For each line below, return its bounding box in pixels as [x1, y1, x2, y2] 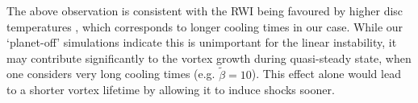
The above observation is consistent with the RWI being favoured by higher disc [6, 2, 403, 19]
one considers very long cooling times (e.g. [6, 65, 215, 82]
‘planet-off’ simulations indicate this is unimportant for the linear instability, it [6, 34, 397, 51]
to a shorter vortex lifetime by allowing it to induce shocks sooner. [6, 81, 335, 98]
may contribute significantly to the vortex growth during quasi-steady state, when [6, 49, 412, 66]
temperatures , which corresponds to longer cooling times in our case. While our [6, 18, 403, 35]
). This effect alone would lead [251, 65, 401, 82]
